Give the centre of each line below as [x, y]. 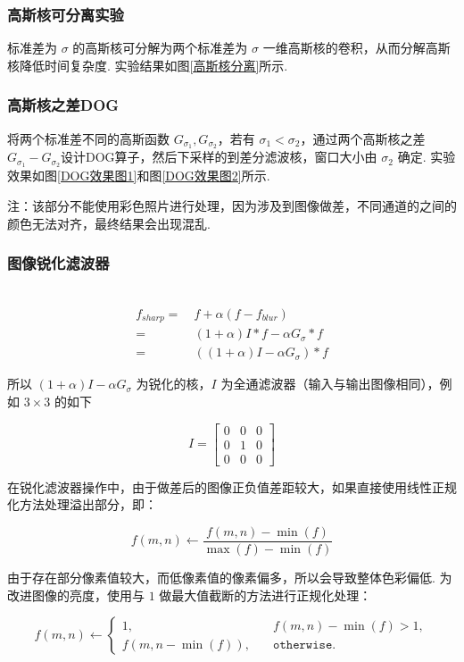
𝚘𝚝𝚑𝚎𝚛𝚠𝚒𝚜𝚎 [303, 645]
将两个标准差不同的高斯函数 [88, 138]
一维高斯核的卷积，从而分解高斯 [356, 48]
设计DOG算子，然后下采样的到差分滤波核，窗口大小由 [219, 157]
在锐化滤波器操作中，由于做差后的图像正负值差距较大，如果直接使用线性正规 [232, 486]
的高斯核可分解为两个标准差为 [160, 48]
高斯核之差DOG [63, 105]
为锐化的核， [174, 384]
